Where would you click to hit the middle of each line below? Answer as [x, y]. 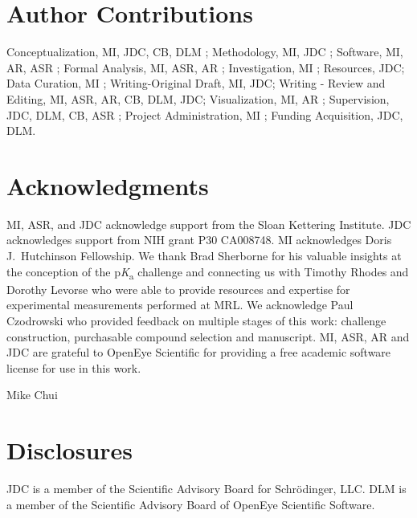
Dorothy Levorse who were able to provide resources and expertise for [178, 289]
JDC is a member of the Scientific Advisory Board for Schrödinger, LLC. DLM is [206, 488]
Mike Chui [32, 395]
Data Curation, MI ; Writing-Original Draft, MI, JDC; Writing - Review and [196, 83]
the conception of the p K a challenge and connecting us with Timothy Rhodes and [208, 272]
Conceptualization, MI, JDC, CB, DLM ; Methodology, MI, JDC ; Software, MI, [205, 52]
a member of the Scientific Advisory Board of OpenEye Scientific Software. [191, 504]
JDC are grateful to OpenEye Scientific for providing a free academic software [199, 352]
